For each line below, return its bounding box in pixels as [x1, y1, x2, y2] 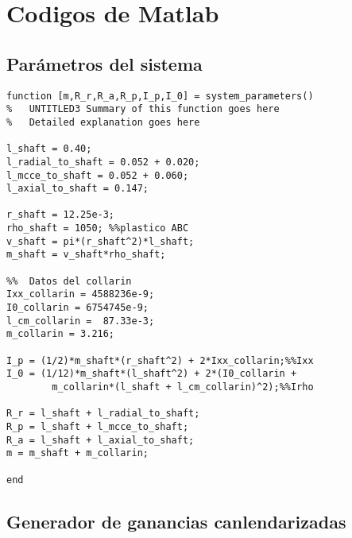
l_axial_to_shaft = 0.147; [6, 183, 149, 195]
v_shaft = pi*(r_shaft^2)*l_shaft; [6, 235, 195, 247]
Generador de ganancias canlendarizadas [6, 509, 346, 533]
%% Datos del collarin [6, 275, 132, 287]
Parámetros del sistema [6, 51, 203, 75]
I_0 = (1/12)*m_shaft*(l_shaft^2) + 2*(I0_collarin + [6, 368, 297, 380]
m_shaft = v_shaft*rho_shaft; [6, 249, 166, 261]
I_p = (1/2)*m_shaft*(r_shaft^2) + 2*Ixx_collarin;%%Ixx [6, 354, 314, 366]
